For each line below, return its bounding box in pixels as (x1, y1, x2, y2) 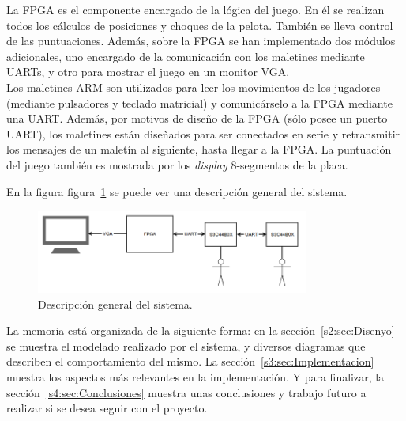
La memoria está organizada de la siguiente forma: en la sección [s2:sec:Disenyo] (6, 322, 395, 339)
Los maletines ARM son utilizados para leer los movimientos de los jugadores (6, 78, 381, 95)
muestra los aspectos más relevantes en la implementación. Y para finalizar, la (6, 369, 385, 385)
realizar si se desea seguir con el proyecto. (6, 400, 208, 416)
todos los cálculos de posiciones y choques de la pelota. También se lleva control (6, 17, 393, 33)
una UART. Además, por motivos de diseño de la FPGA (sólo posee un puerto (6, 110, 388, 127)
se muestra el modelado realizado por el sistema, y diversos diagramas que (6, 337, 366, 354)
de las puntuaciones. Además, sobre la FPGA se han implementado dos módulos (6, 32, 396, 49)
